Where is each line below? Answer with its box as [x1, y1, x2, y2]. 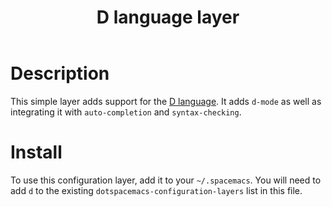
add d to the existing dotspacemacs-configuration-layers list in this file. [10, 184, 303, 196]
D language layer [96, 6, 240, 29]
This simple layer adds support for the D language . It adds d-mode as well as [10, 95, 322, 107]
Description [10, 62, 110, 85]
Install [10, 141, 63, 164]
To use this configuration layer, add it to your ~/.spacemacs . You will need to [10, 174, 322, 186]
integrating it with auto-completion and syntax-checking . [10, 106, 242, 118]
